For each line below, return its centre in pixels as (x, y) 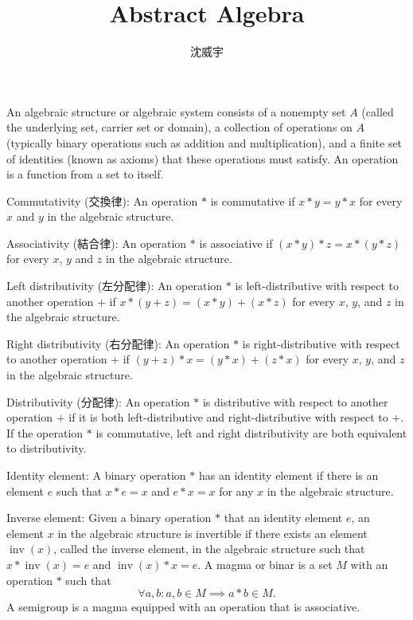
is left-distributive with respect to (317, 286)
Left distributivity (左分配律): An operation (115, 286)
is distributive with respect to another (295, 401)
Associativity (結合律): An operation (97, 243)
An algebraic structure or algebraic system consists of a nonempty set (176, 111)
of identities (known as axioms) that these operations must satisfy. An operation (203, 158)
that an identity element (283, 518)
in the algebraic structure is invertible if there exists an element (212, 533)
